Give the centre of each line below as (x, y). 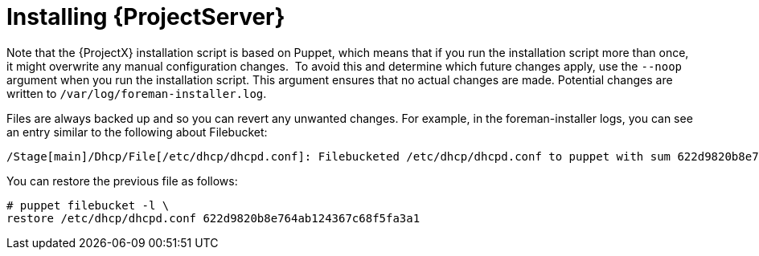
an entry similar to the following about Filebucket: (137, 132)
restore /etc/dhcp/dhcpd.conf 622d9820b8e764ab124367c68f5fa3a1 (213, 218)
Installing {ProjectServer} (146, 17)
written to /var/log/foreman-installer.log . (137, 93)
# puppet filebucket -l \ (88, 205)
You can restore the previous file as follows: (122, 181)
